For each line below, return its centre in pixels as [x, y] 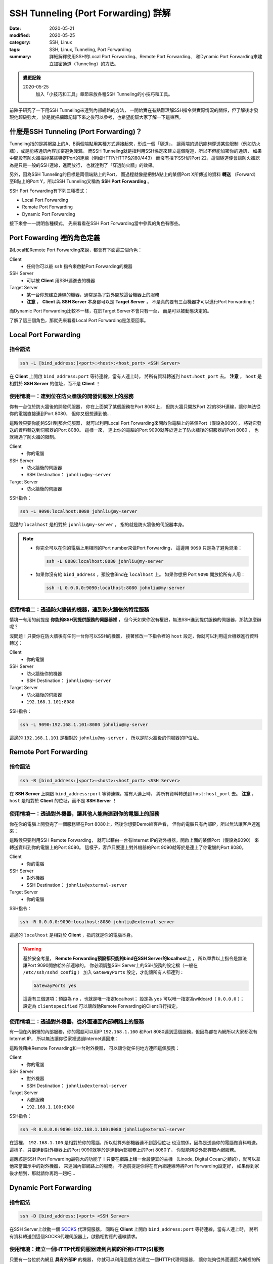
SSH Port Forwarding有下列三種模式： [49, 191]
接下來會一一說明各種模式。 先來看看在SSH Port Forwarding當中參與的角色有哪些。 [96, 223]
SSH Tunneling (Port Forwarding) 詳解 [90, 13]
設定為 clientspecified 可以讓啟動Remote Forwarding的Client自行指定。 [102, 1006]
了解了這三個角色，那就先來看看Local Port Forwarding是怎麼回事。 [79, 320]
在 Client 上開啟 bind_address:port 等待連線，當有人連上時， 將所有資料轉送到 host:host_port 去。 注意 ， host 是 [136, 376]
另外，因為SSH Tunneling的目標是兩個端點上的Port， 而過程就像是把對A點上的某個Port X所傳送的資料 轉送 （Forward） [134, 174]
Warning [32, 949]
